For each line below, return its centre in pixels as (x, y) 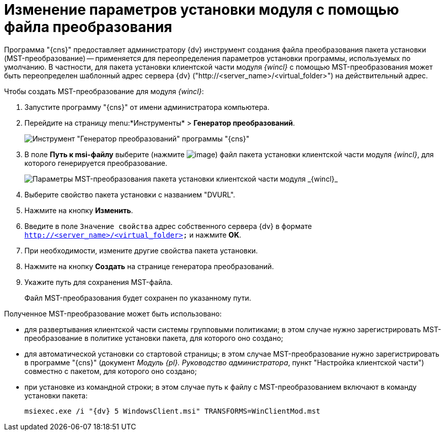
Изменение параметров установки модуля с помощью (202, 10)
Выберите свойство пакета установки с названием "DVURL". (130, 194)
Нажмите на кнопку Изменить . (79, 210)
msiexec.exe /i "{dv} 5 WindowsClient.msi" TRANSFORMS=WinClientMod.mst (172, 411)
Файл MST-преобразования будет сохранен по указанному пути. (138, 298)
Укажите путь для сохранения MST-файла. (99, 282)
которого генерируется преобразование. (96, 163)
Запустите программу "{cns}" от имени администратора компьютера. (147, 107)
